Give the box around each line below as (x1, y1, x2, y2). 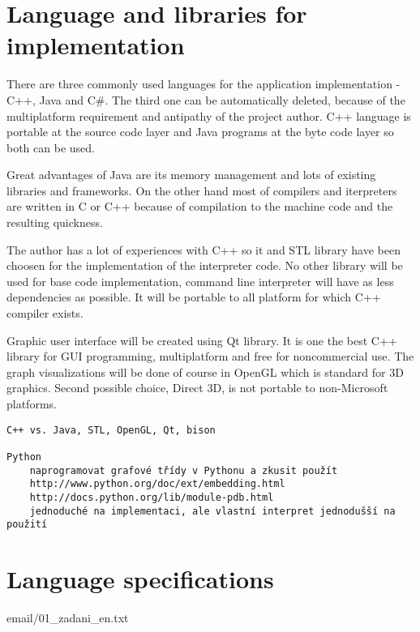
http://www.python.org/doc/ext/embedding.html (29, 478, 285, 490)
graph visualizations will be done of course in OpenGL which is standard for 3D (6, 363, 404, 380)
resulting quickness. (6, 214, 103, 231)
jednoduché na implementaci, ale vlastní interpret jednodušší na (29, 505, 396, 517)
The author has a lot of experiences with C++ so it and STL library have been (6, 241, 401, 258)
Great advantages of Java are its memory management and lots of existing (6, 166, 376, 183)
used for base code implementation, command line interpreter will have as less (6, 272, 394, 289)
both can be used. (6, 139, 95, 156)
